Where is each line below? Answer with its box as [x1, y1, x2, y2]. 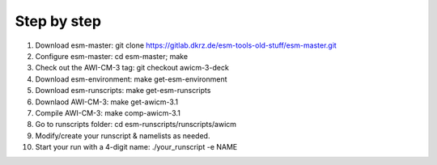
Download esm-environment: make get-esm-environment [35, 74, 227, 84]
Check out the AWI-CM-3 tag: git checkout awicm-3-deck [35, 63, 230, 73]
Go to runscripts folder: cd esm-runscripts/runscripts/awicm [35, 120, 237, 129]
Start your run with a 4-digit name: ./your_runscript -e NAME [35, 142, 238, 152]
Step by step [15, 12, 101, 30]
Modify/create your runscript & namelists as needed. [35, 130, 210, 141]
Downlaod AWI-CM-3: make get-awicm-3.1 [35, 97, 178, 107]
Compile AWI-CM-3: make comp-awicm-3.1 [35, 108, 181, 117]
